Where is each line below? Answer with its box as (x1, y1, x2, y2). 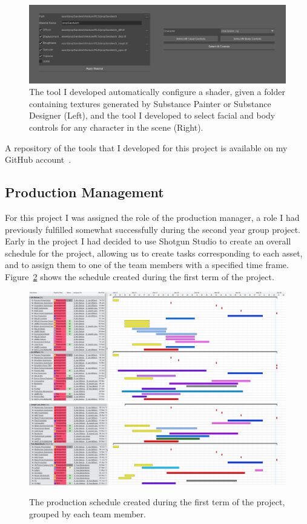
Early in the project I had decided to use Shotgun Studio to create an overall (5, 235, 291, 247)
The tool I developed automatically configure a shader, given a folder (29, 85, 285, 98)
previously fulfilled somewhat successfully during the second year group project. (5, 223, 300, 235)
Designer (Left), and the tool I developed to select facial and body (29, 109, 276, 122)
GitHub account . (5, 153, 71, 166)
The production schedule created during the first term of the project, (29, 496, 285, 508)
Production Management (5, 183, 164, 201)
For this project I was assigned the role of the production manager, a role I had (5, 211, 300, 223)
